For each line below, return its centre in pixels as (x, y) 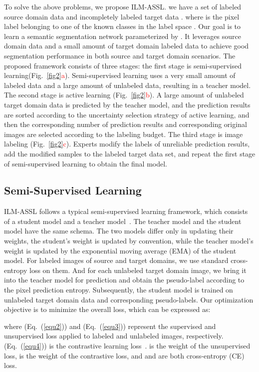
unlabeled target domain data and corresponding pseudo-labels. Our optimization (129, 299)
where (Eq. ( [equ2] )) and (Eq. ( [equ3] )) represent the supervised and (110, 326)
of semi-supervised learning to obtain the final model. (86, 163)
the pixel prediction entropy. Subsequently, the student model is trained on (119, 290)
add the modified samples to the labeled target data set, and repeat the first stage (130, 153)
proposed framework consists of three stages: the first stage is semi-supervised (123, 65)
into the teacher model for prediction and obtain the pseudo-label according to (124, 280)
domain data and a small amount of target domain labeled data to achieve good (127, 46)
